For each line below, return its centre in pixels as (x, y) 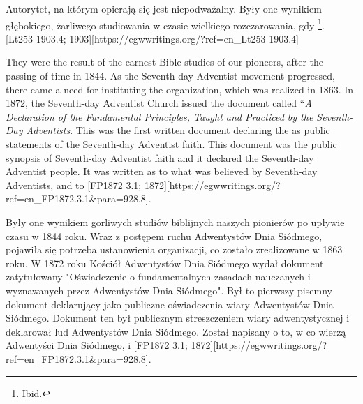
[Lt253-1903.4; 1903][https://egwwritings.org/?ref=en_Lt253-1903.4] (152, 38)
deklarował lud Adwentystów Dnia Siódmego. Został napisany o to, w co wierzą (176, 331)
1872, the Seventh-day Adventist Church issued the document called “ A (159, 103)
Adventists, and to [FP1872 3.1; (74, 185)
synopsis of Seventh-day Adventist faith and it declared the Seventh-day (160, 157)
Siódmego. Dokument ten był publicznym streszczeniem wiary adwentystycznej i (178, 318)
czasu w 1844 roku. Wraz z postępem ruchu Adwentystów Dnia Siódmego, (164, 235)
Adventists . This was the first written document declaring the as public (178, 130)
